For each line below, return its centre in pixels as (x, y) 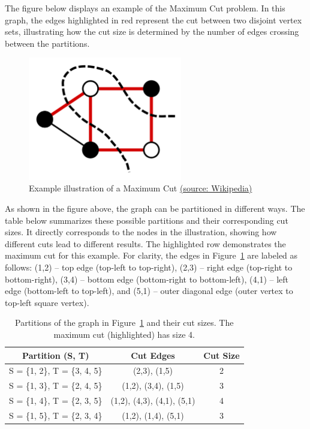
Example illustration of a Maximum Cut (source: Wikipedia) (141, 188)
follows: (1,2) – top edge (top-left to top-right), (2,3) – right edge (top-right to (149, 267)
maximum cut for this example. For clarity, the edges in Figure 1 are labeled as (151, 255)
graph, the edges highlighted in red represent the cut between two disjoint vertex (154, 19)
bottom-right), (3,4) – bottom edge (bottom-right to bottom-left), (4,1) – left (147, 279)
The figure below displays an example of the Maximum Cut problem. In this (145, 8)
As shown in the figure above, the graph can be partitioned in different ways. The (155, 208)
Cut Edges (153, 355)
